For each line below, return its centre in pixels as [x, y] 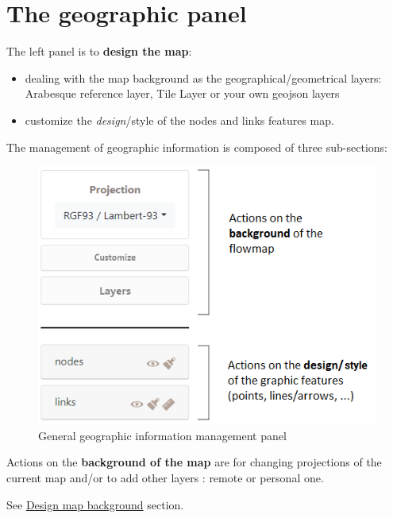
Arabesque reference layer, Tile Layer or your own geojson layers [182, 93]
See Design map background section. [95, 504]
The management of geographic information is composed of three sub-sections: [197, 147]
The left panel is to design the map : [99, 51]
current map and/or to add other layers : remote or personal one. [165, 477]
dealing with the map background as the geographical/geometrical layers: [203, 77]
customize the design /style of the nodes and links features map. [179, 120]
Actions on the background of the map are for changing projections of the [194, 462]
